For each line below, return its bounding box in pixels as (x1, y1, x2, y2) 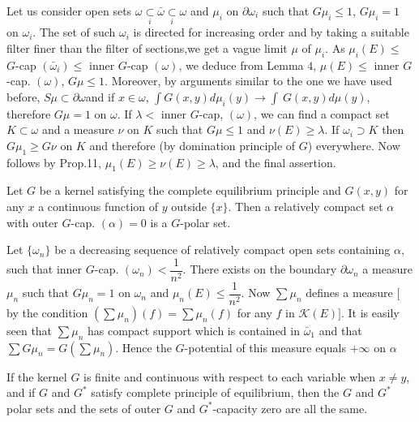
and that (319, 321, 362, 338)
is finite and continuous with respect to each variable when (83, 368, 376, 385)
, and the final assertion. (215, 153, 336, 170)
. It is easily (340, 304, 400, 321)
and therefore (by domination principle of (89, 136, 296, 153)
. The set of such (32, 24, 116, 41)
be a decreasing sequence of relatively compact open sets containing (54, 241, 391, 258)
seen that (6, 321, 53, 338)
